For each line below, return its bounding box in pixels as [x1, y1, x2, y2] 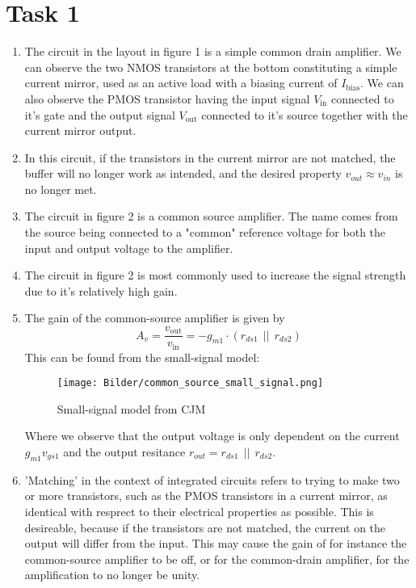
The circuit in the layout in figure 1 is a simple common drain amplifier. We [24, 43, 401, 60]
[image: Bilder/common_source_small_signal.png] [57, 377, 324, 389]
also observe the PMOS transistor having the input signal [24, 90, 310, 107]
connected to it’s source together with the [201, 106, 408, 123]
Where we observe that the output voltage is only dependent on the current [24, 427, 400, 444]
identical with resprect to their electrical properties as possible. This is [24, 502, 374, 519]
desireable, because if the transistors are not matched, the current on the [24, 519, 386, 535]
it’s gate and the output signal [24, 106, 175, 123]
